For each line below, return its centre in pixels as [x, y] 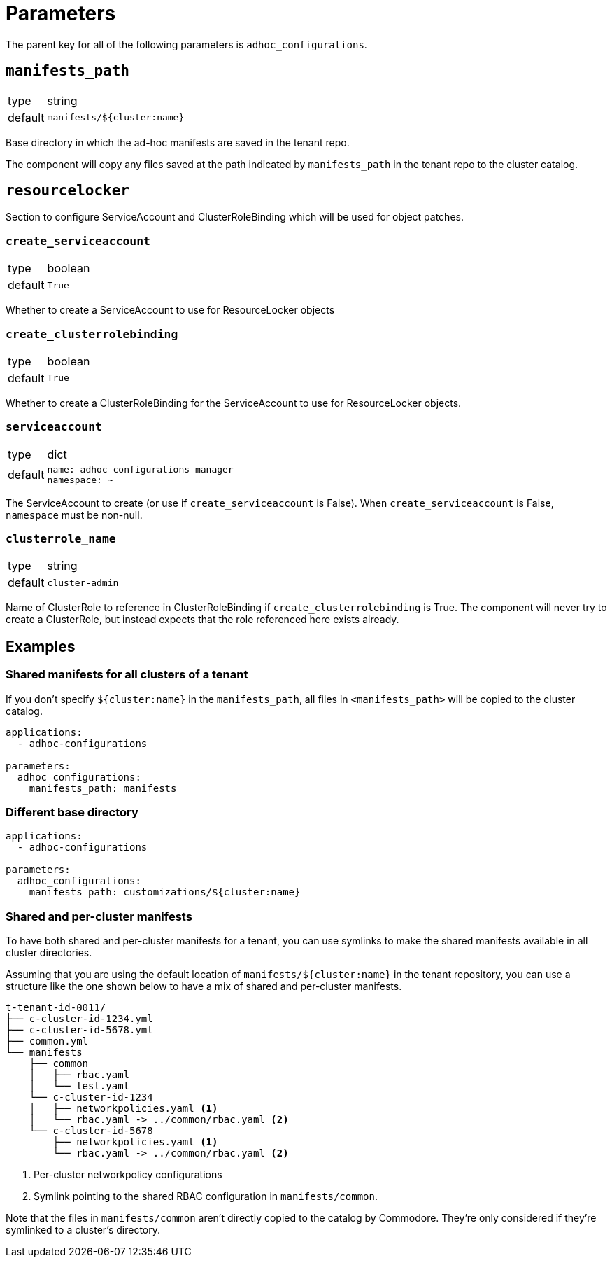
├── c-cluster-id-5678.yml [79, 1030]
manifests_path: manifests [103, 788]
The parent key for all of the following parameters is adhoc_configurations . [186, 44]
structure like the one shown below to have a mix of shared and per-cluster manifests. [204, 986]
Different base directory [72, 812]
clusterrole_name [61, 539]
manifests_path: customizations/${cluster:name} [165, 892]
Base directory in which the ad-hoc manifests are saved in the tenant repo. [178, 142]
